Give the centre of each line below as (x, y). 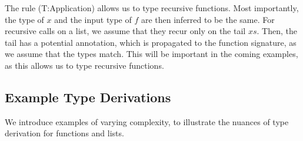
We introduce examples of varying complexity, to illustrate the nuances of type (147, 121)
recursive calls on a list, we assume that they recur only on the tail (125, 31)
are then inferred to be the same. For (208, 19)
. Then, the (277, 31)
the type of (24, 19)
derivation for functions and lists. (64, 133)
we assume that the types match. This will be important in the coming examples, (151, 54)
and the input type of (93, 19)
